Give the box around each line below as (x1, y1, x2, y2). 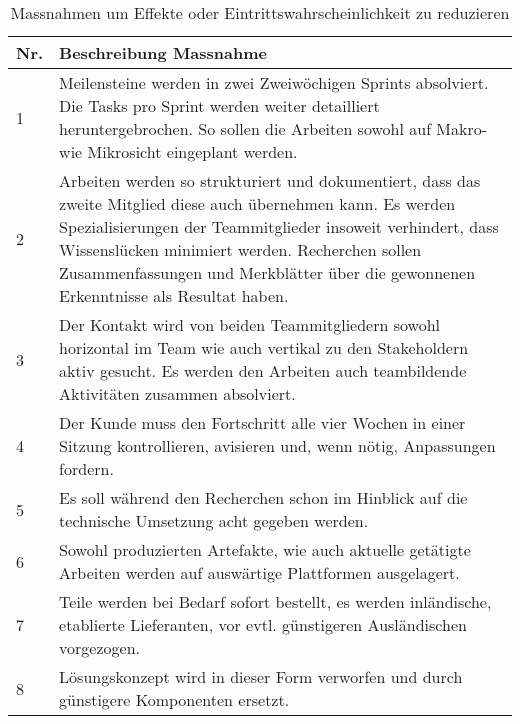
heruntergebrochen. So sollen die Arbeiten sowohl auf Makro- (59, 117, 488, 140)
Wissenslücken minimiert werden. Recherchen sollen (59, 238, 422, 261)
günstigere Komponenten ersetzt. (59, 688, 290, 711)
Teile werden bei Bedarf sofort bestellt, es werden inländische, (59, 590, 492, 613)
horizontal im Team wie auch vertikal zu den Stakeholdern (59, 336, 469, 359)
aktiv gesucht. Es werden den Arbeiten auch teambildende (59, 359, 467, 382)
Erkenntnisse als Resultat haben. (59, 284, 289, 307)
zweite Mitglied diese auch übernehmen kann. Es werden (59, 192, 456, 215)
